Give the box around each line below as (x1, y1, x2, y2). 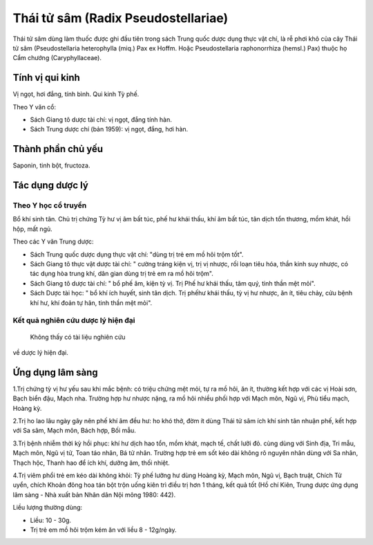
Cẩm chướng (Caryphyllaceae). (12, 54, 102, 62)
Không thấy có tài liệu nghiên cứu (30, 333, 126, 341)
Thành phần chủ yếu (12, 143, 104, 155)
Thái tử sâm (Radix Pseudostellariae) (12, 10, 229, 26)
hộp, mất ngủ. (12, 225, 53, 233)
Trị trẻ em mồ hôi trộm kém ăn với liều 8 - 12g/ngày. (30, 526, 177, 534)
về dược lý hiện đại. (12, 348, 68, 356)
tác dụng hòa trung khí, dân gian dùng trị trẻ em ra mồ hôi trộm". (30, 270, 214, 278)
